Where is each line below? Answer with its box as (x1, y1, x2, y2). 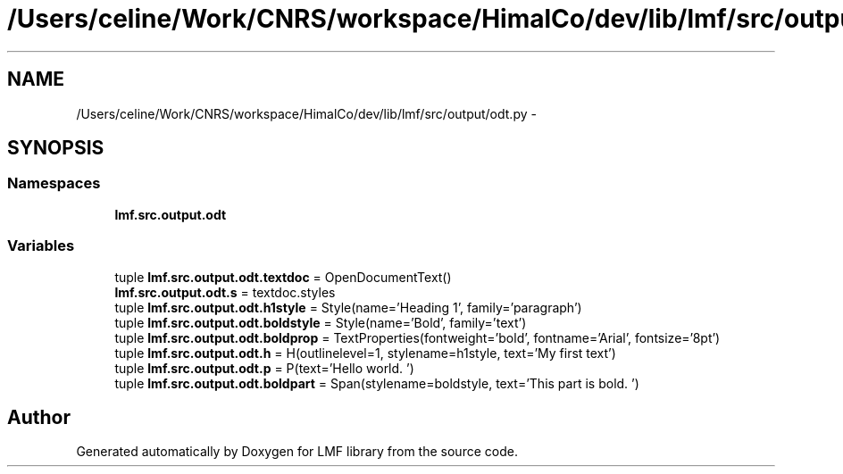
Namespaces (7, 174, 101, 193)
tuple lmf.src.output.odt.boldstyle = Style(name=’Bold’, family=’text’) (114, 314, 527, 330)
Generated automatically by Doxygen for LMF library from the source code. (76, 444, 518, 460)
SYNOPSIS (7, 137, 104, 160)
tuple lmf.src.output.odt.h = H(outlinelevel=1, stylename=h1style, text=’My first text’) (114, 345, 616, 361)
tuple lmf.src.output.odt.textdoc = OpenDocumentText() (114, 269, 452, 285)
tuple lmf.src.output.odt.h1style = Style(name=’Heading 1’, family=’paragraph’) (114, 299, 582, 315)
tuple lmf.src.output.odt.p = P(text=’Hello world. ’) (114, 360, 414, 376)
